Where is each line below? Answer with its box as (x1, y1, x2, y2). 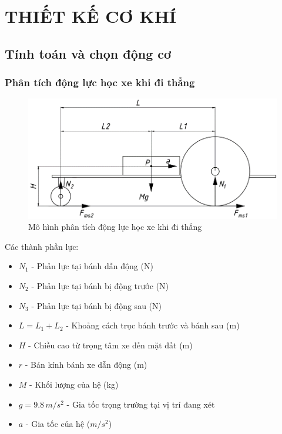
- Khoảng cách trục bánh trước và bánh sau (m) (66, 319, 240, 331)
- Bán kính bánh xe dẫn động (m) (25, 358, 147, 371)
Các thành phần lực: (5, 240, 79, 252)
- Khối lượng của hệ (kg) (29, 378, 119, 390)
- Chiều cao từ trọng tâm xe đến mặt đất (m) (28, 338, 193, 351)
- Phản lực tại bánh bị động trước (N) (31, 280, 169, 292)
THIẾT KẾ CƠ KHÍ (5, 4, 177, 28)
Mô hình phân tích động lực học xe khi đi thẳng (28, 221, 202, 233)
